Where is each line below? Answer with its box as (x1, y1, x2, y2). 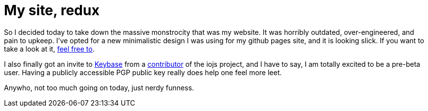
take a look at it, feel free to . (4, 44, 95, 53)
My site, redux (4, 2, 100, 19)
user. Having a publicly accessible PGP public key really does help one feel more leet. (4, 68, 282, 77)
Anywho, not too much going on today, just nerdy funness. (4, 83, 194, 92)
